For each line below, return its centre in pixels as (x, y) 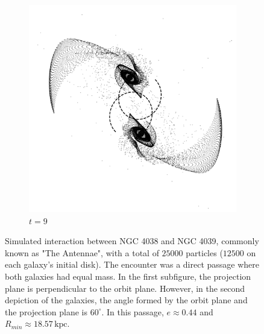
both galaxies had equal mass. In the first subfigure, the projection (128, 276)
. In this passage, (133, 311)
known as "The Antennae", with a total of (82, 252)
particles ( (204, 252)
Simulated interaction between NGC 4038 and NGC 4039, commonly (132, 241)
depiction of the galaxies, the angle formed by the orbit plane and (126, 300)
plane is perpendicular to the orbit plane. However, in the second (125, 288)
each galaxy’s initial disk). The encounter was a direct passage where (132, 264)
